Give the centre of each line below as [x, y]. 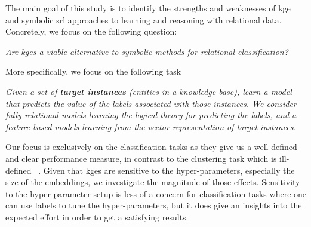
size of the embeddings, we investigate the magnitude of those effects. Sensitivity [153, 182]
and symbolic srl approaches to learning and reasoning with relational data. [144, 19]
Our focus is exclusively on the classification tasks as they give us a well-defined [151, 147]
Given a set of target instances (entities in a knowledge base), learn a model [149, 91]
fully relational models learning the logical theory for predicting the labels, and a [151, 115]
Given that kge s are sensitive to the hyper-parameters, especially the [169, 170]
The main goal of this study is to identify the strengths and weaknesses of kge [148, 8]
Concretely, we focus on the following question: [91, 31]
